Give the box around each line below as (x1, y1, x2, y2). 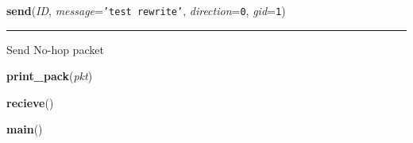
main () (6, 121, 43, 137)
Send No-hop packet (6, 41, 104, 57)
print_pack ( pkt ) (6, 68, 93, 84)
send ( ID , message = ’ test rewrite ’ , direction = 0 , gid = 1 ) (6, 2, 286, 18)
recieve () (6, 94, 54, 110)
